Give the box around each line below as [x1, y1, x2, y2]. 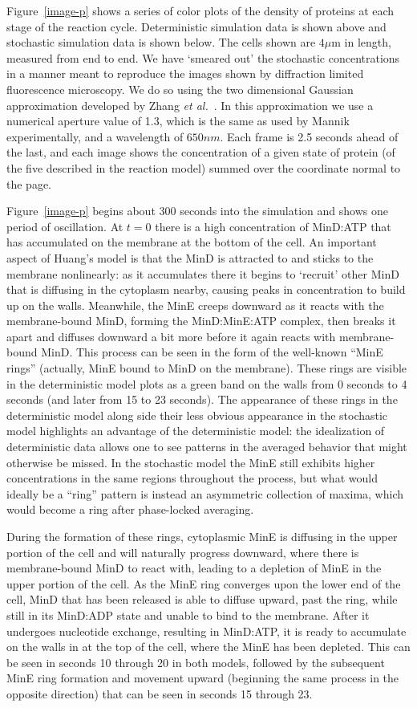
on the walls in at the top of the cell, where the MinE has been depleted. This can [6, 638, 411, 655]
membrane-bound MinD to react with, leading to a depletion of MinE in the [6, 559, 382, 576]
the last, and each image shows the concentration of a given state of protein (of [6, 144, 395, 161]
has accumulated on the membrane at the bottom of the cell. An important [6, 234, 377, 250]
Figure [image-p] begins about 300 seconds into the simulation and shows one [6, 202, 388, 219]
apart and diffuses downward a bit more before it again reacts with [6, 328, 336, 344]
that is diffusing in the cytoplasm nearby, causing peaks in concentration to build [6, 281, 406, 298]
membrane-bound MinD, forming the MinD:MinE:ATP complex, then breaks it [6, 312, 396, 329]
